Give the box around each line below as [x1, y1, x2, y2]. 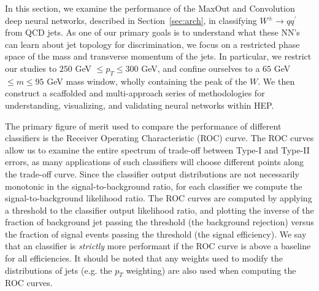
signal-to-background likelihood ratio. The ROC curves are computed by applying [5, 192, 312, 204]
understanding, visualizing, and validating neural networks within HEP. [5, 98, 274, 111]
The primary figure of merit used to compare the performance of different [5, 119, 282, 132]
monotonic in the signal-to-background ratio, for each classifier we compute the [5, 179, 302, 192]
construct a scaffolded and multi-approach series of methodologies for [5, 87, 265, 99]
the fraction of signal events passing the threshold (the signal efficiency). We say [5, 227, 307, 240]
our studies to [5, 61, 57, 74]
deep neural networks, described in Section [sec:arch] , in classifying [5, 14, 257, 26]
